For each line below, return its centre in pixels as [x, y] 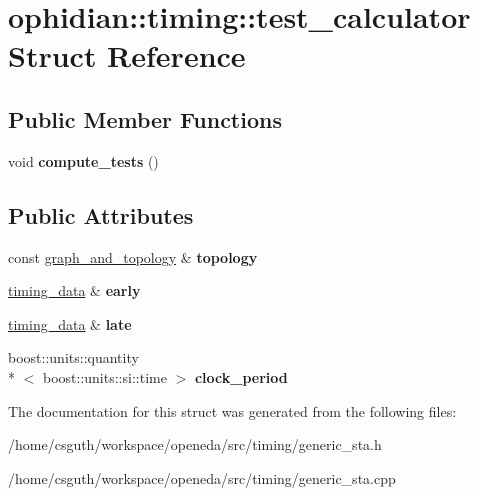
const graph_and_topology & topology [133, 256]
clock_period [241, 376]
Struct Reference [127, 55]
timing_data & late [70, 323]
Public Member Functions [145, 118]
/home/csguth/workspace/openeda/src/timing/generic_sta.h [195, 444]
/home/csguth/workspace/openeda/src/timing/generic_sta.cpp [202, 477]
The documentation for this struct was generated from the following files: [232, 410]
